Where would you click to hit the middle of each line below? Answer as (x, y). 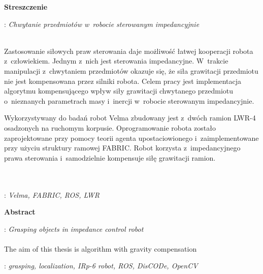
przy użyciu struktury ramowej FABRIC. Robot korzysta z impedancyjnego (122, 148)
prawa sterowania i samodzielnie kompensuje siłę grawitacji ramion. (110, 157)
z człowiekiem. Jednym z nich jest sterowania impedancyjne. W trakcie (116, 61)
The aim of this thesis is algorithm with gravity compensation (101, 248)
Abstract (20, 212)
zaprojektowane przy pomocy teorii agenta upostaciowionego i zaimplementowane (131, 138)
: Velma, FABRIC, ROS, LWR (52, 194)
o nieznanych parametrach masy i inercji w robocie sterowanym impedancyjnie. (129, 100)
